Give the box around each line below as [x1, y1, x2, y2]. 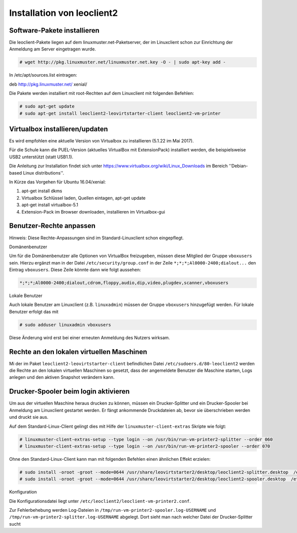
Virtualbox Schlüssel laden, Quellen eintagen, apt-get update [21, 195, 146, 201]
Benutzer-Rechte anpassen [9, 222, 96, 230]
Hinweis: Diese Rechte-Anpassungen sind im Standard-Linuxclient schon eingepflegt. [9, 235, 184, 241]
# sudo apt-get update [19, 104, 75, 109]
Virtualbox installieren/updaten [9, 125, 108, 133]
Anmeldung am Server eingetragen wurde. [9, 46, 96, 52]
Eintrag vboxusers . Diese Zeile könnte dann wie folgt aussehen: [9, 267, 141, 273]
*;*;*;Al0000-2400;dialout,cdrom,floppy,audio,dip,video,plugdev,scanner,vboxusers [19, 280, 229, 286]
